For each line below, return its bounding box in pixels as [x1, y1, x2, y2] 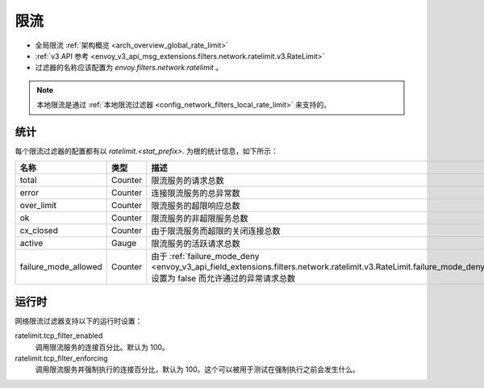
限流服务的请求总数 [151, 175, 225, 186]
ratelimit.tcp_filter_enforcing [15, 353, 108, 363]
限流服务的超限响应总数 [151, 200, 241, 211]
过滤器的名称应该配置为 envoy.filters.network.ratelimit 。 [35, 63, 223, 73]
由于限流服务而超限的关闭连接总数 [151, 226, 282, 237]
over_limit [19, 200, 56, 211]
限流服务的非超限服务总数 [151, 213, 249, 224]
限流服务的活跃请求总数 [151, 238, 241, 249]
